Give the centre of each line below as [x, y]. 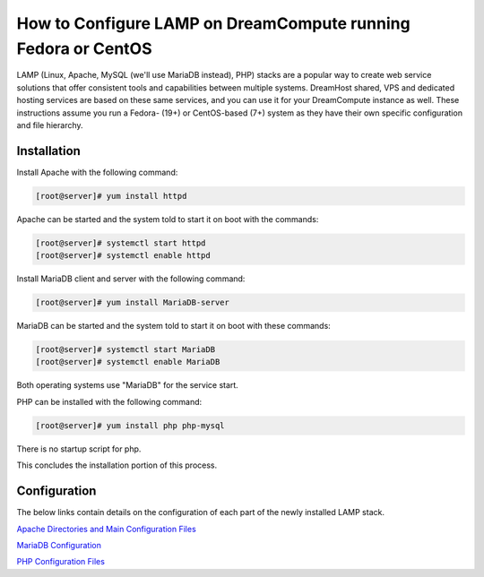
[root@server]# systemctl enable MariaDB [128, 362]
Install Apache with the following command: [97, 172]
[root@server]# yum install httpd [111, 196]
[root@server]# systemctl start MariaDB [125, 350]
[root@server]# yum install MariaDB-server [133, 303]
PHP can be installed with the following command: [109, 401]
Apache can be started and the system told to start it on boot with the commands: [168, 219]
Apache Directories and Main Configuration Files [106, 529]
